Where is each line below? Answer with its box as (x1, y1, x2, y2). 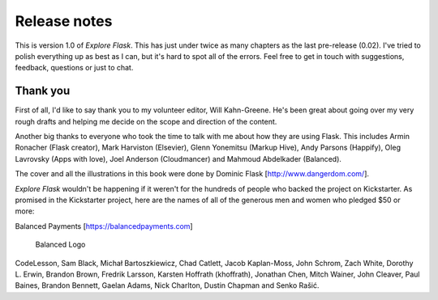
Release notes (15, 12, 113, 30)
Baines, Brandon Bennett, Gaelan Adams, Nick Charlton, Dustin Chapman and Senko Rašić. (15, 281, 320, 290)
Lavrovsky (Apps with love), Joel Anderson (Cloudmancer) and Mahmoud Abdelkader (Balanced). (15, 154, 342, 163)
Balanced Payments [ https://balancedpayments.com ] (15, 221, 194, 230)
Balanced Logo (35, 239, 86, 250)
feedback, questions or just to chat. (15, 63, 134, 73)
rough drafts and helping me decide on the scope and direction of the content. (15, 116, 277, 126)
